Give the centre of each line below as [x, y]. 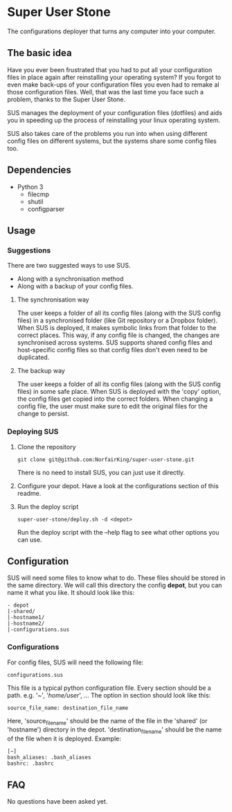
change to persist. [43, 414]
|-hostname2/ [26, 624]
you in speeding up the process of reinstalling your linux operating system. [114, 120]
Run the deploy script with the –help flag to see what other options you [118, 532]
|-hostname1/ [26, 618]
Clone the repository [46, 447]
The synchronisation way [53, 300]
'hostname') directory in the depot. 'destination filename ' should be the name [115, 731]
